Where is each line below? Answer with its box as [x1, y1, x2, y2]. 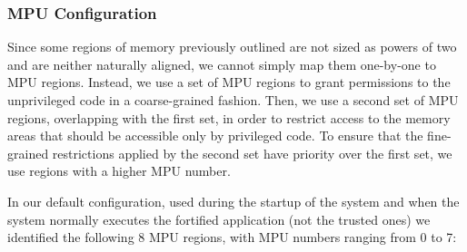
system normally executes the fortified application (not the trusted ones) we [7, 209, 431, 228]
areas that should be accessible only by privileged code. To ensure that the [7, 126, 423, 145]
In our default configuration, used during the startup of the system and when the [7, 191, 460, 210]
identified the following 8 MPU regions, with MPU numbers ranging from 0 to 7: [7, 228, 457, 247]
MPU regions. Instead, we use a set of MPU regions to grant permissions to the [7, 73, 451, 92]
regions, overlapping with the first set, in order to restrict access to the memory [7, 108, 451, 127]
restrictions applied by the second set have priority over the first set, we [52, 143, 452, 162]
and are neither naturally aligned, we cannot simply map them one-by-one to [7, 54, 436, 73]
